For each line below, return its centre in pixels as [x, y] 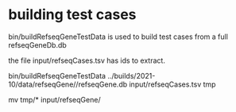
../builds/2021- [131, 75]
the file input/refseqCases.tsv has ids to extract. [87, 60]
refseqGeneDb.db [38, 44]
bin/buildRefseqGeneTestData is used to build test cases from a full [118, 37]
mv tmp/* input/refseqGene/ [54, 99]
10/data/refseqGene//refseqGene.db [68, 84]
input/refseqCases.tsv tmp [172, 84]
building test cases [72, 15]
